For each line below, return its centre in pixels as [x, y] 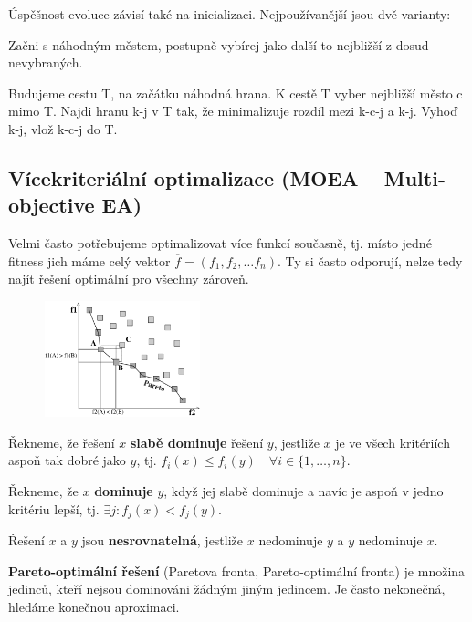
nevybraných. [46, 62]
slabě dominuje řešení [197, 442]
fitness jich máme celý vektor [89, 260]
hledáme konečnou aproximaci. [94, 606]
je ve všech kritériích [393, 442]
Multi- [414, 177]
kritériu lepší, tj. [54, 508]
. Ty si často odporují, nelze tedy [370, 260]
